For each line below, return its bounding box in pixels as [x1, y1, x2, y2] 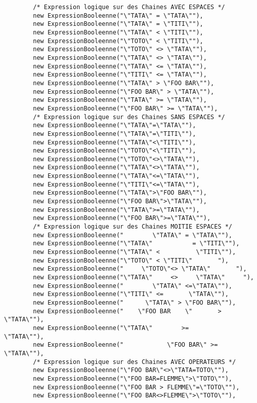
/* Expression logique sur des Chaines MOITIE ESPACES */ [33, 223, 233, 231]
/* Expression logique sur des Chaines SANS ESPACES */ [33, 113, 225, 121]
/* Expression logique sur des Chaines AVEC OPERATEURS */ [33, 358, 236, 365]
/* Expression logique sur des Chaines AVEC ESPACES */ [33, 4, 225, 11]
